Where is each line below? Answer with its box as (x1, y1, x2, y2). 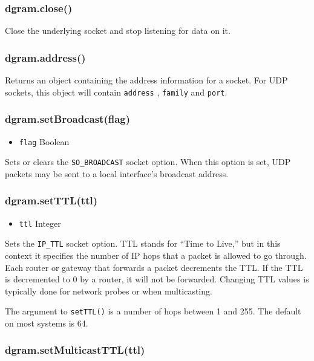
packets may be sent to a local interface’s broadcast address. (5, 167, 229, 180)
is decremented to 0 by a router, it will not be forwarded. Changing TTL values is (5, 273, 309, 285)
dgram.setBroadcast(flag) (5, 111, 131, 126)
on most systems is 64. (5, 316, 88, 329)
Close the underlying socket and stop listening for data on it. (5, 24, 231, 37)
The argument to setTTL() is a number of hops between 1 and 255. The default (5, 305, 301, 317)
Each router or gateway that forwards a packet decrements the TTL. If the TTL (5, 261, 303, 273)
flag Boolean (19, 135, 70, 148)
